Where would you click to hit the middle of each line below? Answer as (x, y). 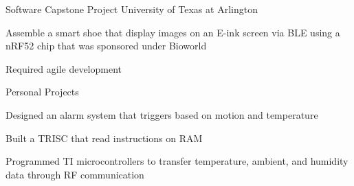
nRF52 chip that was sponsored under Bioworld (106, 46)
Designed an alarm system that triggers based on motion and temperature (162, 114)
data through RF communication (75, 174)
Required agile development (64, 68)
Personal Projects (42, 92)
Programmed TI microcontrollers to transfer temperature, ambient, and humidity (177, 161)
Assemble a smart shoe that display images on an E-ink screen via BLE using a (173, 32)
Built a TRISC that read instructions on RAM (104, 138)
